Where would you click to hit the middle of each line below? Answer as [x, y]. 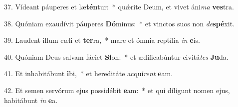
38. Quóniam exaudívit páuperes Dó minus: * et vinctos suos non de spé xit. [119, 23]
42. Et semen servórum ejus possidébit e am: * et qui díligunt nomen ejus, [117, 90]
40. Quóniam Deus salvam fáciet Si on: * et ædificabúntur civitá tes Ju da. [116, 56]
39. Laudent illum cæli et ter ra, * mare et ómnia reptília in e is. [102, 40]
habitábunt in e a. [31, 100]
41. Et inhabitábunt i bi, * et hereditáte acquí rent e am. [89, 73]
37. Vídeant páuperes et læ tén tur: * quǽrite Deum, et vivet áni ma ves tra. [119, 6]
